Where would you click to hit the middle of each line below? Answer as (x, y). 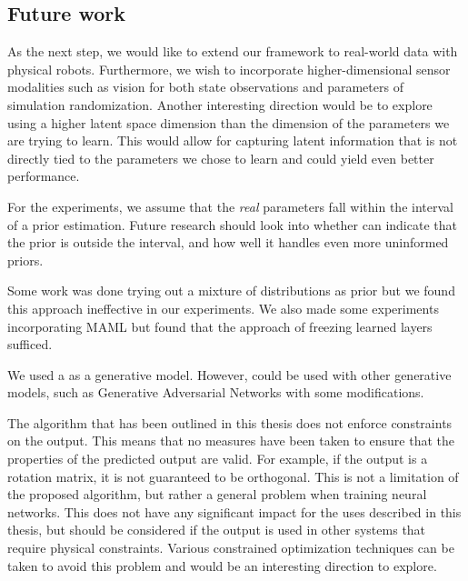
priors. (25, 260)
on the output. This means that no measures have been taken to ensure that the (231, 441)
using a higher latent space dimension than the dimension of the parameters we (229, 122)
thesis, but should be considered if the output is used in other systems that (217, 530)
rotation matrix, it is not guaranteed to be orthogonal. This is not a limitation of (233, 476)
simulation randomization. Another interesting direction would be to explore (220, 104)
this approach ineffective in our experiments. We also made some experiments (223, 308)
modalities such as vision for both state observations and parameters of (205, 87)
